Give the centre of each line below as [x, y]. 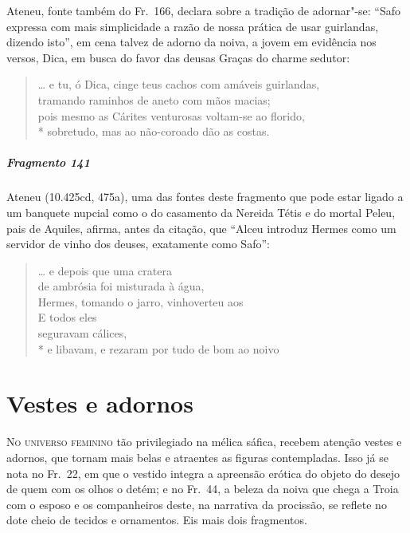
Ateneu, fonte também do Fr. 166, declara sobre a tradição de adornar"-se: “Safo [204, 10]
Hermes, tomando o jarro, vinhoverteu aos [141, 301]
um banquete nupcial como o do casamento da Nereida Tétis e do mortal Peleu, [201, 212]
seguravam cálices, [82, 333]
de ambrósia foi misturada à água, [121, 286]
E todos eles [67, 317]
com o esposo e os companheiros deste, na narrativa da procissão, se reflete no [197, 504]
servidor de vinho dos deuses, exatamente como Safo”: [138, 244]
